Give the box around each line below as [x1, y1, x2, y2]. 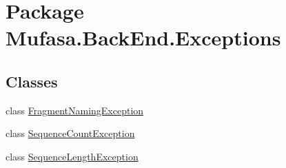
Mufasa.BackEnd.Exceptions [6, 23, 281, 52]
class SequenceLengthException [6, 149, 139, 163]
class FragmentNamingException [6, 103, 144, 117]
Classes [6, 70, 58, 92]
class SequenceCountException [6, 126, 135, 140]
